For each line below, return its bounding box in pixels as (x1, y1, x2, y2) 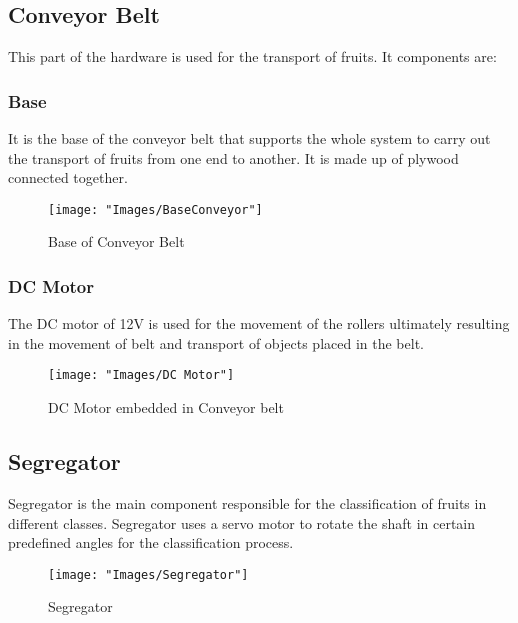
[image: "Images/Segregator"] (48, 567, 249, 582)
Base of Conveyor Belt (48, 231, 185, 252)
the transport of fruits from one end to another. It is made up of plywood (8, 147, 459, 168)
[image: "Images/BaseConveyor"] (48, 202, 263, 217)
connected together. (8, 167, 128, 188)
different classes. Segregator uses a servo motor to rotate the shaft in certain (8, 512, 476, 533)
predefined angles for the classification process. (8, 532, 294, 553)
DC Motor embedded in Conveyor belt (48, 397, 284, 418)
